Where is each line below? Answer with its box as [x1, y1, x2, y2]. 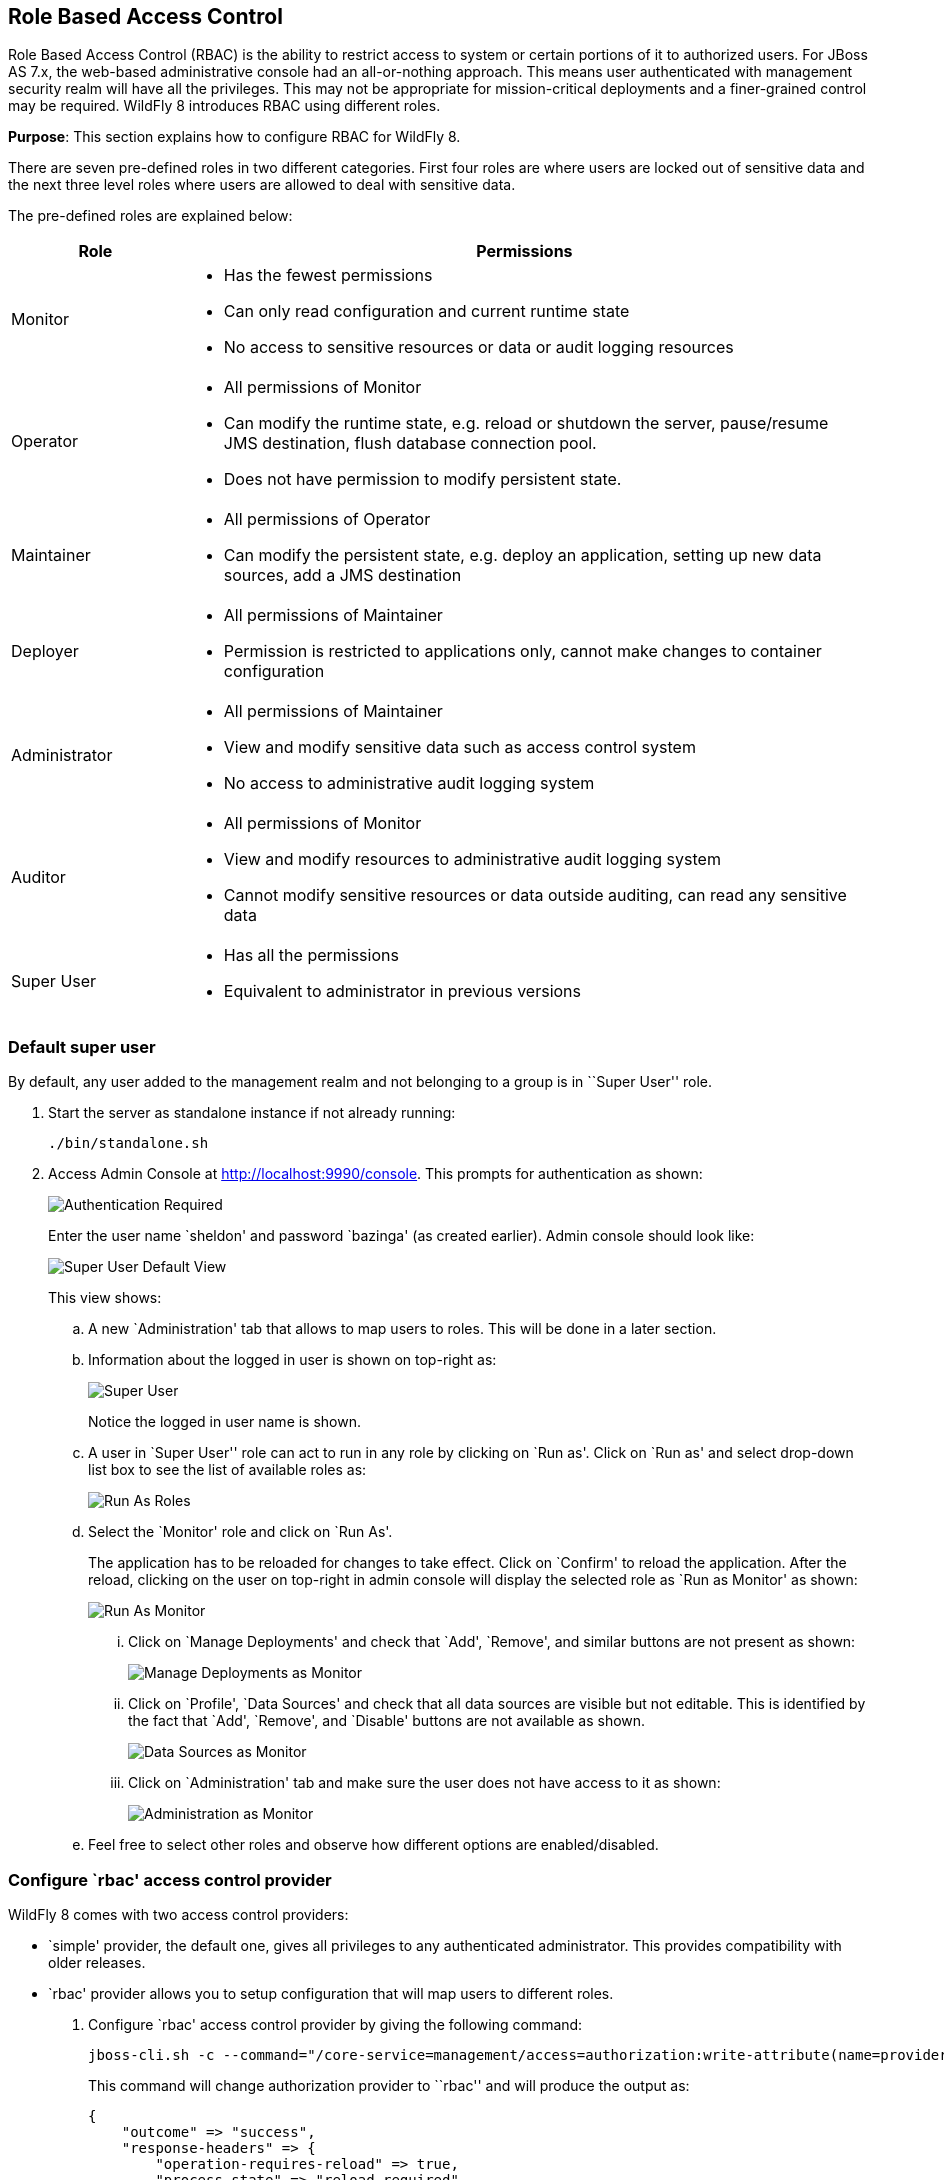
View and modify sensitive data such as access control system [223, 737, 696, 758]
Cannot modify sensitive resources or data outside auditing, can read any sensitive [223, 885, 847, 906]
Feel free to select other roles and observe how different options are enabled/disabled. [88, 1836, 659, 1854]
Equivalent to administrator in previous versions [223, 981, 581, 1002]
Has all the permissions [223, 945, 399, 966]
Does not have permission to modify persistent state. [223, 469, 622, 490]
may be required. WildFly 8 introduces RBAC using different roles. [8, 97, 441, 115]
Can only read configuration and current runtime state [223, 301, 630, 322]
